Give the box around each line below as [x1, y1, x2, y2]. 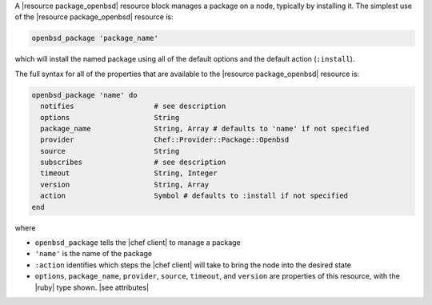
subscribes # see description [40, 158, 226, 167]
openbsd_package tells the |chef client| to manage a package [34, 238, 242, 247]
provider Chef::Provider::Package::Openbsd [40, 135, 290, 144]
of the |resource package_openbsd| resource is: [14, 12, 174, 22]
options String [40, 113, 180, 122]
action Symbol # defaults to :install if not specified [40, 191, 348, 200]
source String [40, 146, 180, 155]
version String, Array [40, 180, 210, 189]
